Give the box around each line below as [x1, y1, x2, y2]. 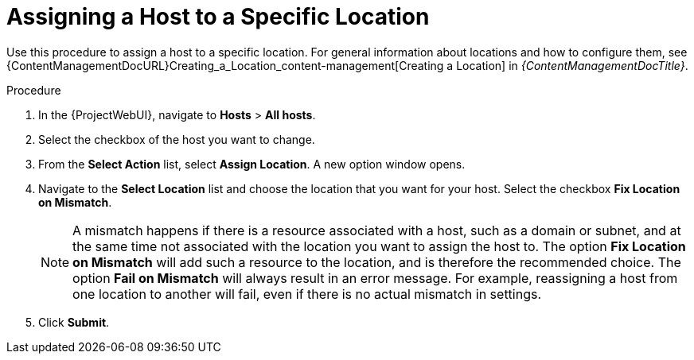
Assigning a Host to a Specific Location [6, 3, 430, 30]
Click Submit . [38, 315, 110, 329]
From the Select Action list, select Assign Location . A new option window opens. [38, 157, 466, 171]
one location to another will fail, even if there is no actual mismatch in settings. [72, 285, 542, 302]
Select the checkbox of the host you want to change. [38, 132, 315, 146]
